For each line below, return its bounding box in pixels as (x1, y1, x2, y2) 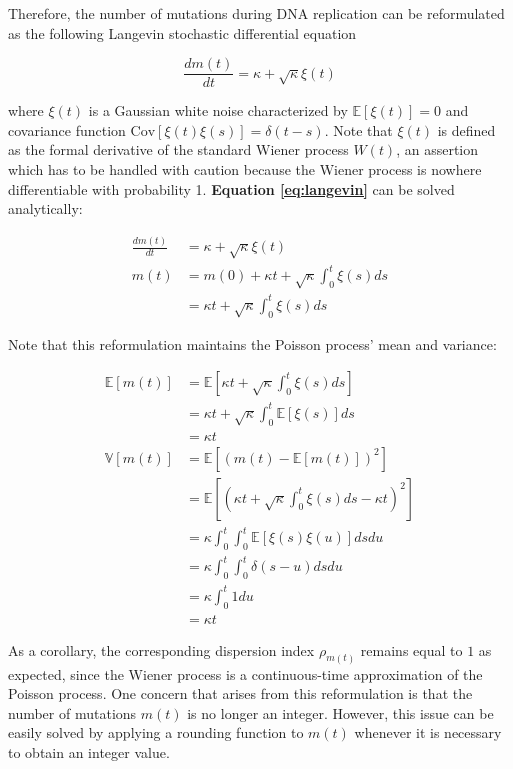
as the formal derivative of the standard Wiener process (8, 139, 349, 160)
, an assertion (396, 139, 479, 160)
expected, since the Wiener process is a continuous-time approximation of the (8, 663, 483, 684)
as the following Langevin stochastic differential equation (8, 22, 357, 43)
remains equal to (360, 639, 463, 660)
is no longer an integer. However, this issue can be (187, 702, 494, 723)
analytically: (8, 198, 83, 219)
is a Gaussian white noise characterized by (88, 100, 348, 121)
